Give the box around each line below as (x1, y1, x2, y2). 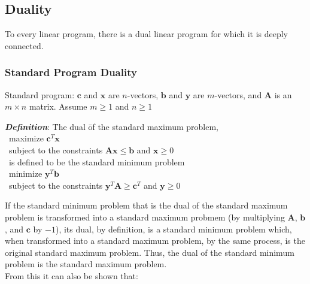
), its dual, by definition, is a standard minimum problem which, (55, 222, 292, 235)
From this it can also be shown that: (5, 269, 138, 282)
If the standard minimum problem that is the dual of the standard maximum (5, 199, 288, 212)
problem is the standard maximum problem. (5, 258, 167, 270)
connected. (5, 39, 44, 52)
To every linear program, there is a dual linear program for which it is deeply (5, 28, 288, 40)
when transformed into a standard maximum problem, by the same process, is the (5, 234, 305, 247)
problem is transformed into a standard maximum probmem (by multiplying (5, 210, 285, 223)
